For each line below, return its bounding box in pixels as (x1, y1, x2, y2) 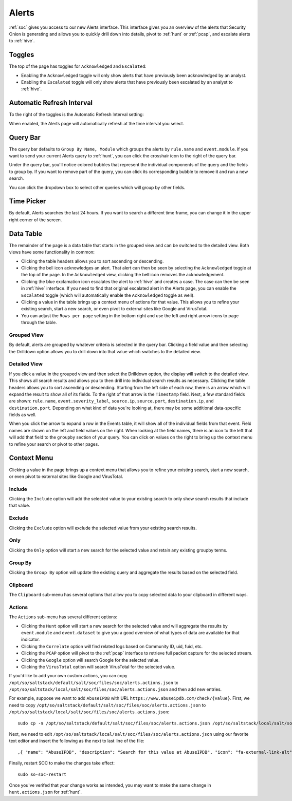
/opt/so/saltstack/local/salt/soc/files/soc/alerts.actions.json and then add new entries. (9, 687, 222, 692)
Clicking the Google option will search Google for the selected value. (21, 657, 160, 663)
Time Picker (9, 197, 46, 206)
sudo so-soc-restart (18, 771, 67, 777)
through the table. (21, 320, 57, 325)
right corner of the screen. (9, 217, 62, 223)
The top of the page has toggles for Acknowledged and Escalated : (9, 63, 146, 69)
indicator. (21, 636, 40, 643)
